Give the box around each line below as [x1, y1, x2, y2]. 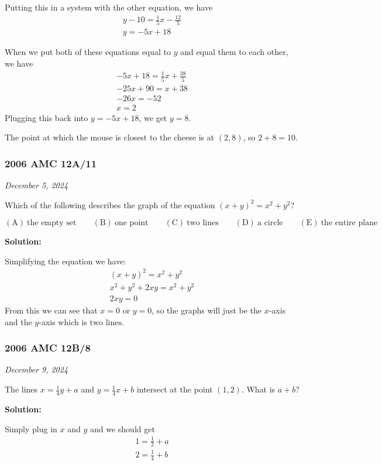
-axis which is [39, 315, 87, 328]
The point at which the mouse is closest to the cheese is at [5, 131, 215, 143]
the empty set [27, 219, 77, 228]
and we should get [90, 422, 155, 435]
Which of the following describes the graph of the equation [5, 198, 215, 211]
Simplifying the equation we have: [5, 254, 126, 267]
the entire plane [321, 219, 378, 228]
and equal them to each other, [180, 46, 288, 58]
